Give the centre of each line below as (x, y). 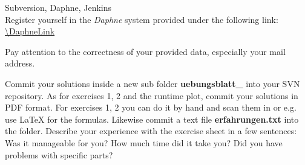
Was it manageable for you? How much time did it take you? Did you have (144, 142)
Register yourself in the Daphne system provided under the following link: (142, 19)
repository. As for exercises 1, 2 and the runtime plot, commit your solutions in (152, 95)
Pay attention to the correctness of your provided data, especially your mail (145, 51)
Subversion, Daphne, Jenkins (58, 7)
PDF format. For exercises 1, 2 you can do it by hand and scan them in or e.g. (151, 107)
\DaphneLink (30, 31)
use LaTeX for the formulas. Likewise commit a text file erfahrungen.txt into (152, 119)
